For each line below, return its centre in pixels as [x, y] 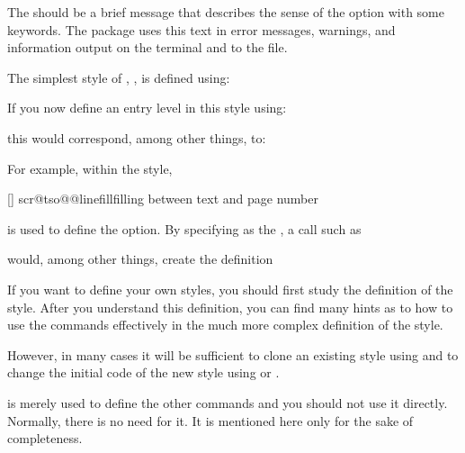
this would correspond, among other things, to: [137, 137]
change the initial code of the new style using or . [143, 372]
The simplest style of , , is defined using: [119, 77]
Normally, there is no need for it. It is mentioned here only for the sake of [210, 420]
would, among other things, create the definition [140, 259]
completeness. [45, 438]
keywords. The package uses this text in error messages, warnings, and [201, 29]
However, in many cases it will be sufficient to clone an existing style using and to [233, 354]
